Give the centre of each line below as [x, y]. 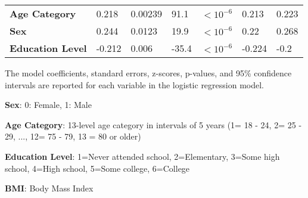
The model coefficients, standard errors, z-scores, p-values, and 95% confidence [148, 73]
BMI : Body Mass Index [49, 188]
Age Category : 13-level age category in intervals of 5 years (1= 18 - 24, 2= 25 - [153, 124]
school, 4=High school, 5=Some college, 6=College [97, 168]
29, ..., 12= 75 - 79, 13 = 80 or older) [73, 136]
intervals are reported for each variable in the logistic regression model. [134, 84]
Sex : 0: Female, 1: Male [48, 105]
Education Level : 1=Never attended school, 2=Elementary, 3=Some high [142, 156]
